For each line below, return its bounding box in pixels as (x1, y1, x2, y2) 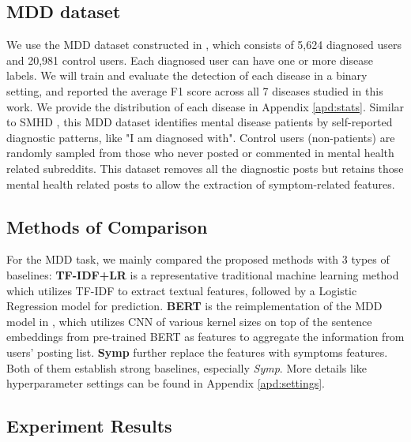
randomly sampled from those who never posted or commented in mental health (6, 144, 394, 161)
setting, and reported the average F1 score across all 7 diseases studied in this (6, 82, 383, 99)
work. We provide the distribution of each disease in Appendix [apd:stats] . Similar (6, 98, 405, 114)
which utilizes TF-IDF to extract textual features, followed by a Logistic (6, 282, 357, 298)
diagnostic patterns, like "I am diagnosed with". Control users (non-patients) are (6, 129, 395, 145)
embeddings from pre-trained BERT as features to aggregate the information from (6, 328, 405, 345)
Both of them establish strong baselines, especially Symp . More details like (6, 359, 368, 376)
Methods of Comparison (6, 214, 208, 238)
